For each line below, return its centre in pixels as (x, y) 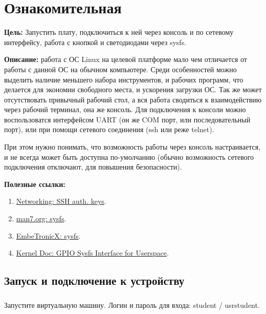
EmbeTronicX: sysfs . (48, 235)
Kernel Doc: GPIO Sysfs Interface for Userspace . (92, 253)
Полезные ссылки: (35, 184)
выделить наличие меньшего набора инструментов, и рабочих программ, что (124, 79)
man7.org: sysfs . (41, 218)
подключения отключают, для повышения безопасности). (93, 167)
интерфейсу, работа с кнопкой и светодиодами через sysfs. (95, 42)
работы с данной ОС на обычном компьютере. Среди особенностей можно (120, 69)
